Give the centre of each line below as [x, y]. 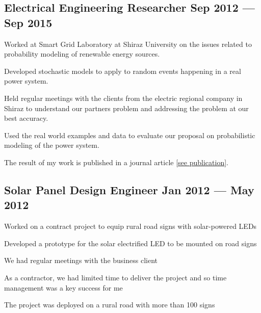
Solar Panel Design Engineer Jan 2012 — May [129, 189]
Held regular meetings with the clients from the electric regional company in [123, 98]
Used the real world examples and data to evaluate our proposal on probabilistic [130, 135]
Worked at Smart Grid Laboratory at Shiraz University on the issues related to [128, 44]
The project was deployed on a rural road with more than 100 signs [110, 305]
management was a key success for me [63, 287]
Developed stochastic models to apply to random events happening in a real [123, 71]
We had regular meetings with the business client [81, 260]
